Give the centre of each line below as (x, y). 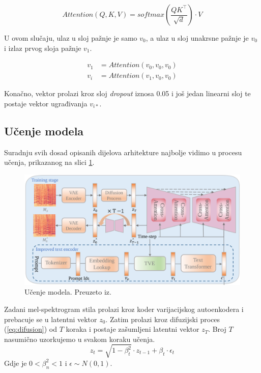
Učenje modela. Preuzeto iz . (68, 292)
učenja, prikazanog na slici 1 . (49, 162)
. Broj (217, 329)
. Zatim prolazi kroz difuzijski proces (163, 319)
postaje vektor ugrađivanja (46, 103)
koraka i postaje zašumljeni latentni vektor (133, 329)
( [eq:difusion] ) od (31, 329)
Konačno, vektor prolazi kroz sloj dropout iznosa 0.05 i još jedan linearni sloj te (127, 93)
